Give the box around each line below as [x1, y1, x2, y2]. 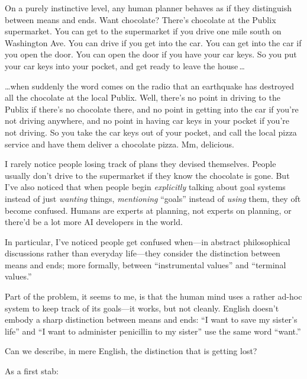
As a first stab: [5, 365, 59, 377]
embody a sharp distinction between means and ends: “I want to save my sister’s [5, 313, 298, 326]
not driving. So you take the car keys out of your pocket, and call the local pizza [5, 126, 297, 138]
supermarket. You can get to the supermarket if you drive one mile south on [5, 25, 282, 37]
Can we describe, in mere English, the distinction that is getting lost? [5, 345, 257, 357]
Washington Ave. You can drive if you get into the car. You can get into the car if [5, 36, 302, 49]
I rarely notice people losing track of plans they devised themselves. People [5, 158, 276, 170]
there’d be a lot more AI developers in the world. [5, 216, 183, 228]
